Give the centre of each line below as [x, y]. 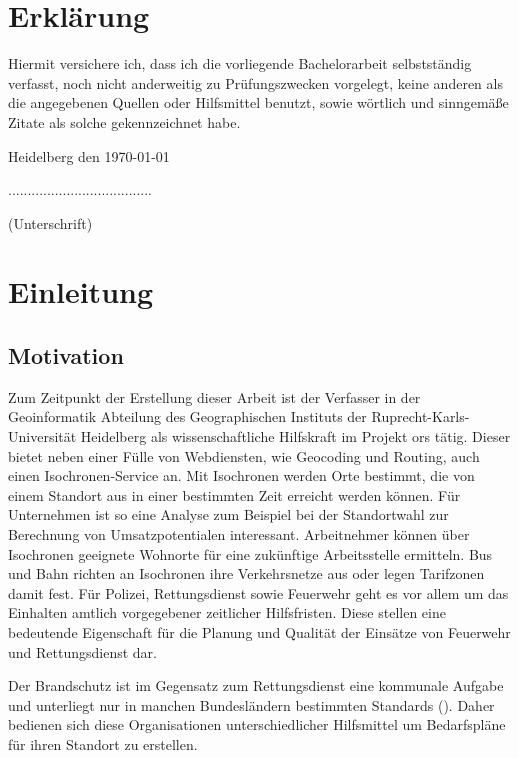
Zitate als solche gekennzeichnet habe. [124, 121]
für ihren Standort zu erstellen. [103, 743]
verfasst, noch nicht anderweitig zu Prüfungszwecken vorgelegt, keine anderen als [255, 82]
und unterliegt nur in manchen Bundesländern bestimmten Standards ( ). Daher [251, 704]
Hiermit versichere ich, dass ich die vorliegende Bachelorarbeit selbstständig [240, 63]
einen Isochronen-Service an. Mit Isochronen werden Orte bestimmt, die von [241, 475]
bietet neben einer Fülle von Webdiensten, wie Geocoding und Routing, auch [244, 455]
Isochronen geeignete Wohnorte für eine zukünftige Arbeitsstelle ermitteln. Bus [250, 553]
